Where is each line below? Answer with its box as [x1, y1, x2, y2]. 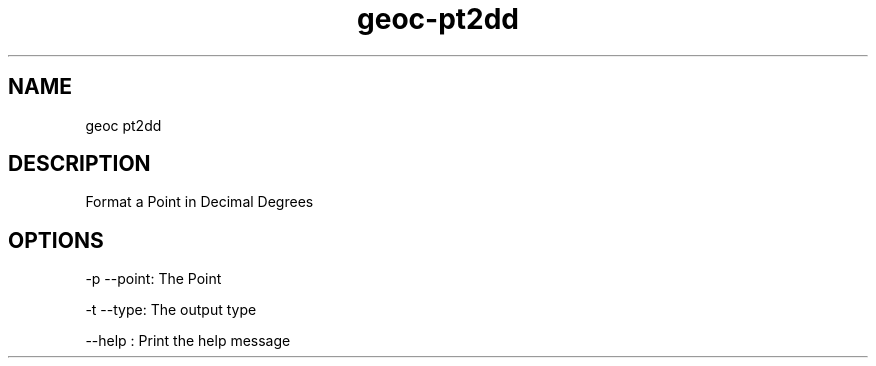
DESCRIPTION [8, 151, 151, 177]
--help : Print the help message [85, 332, 291, 350]
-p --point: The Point [85, 270, 222, 288]
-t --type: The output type [85, 301, 257, 319]
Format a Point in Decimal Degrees [85, 193, 314, 211]
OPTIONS [8, 227, 104, 253]
